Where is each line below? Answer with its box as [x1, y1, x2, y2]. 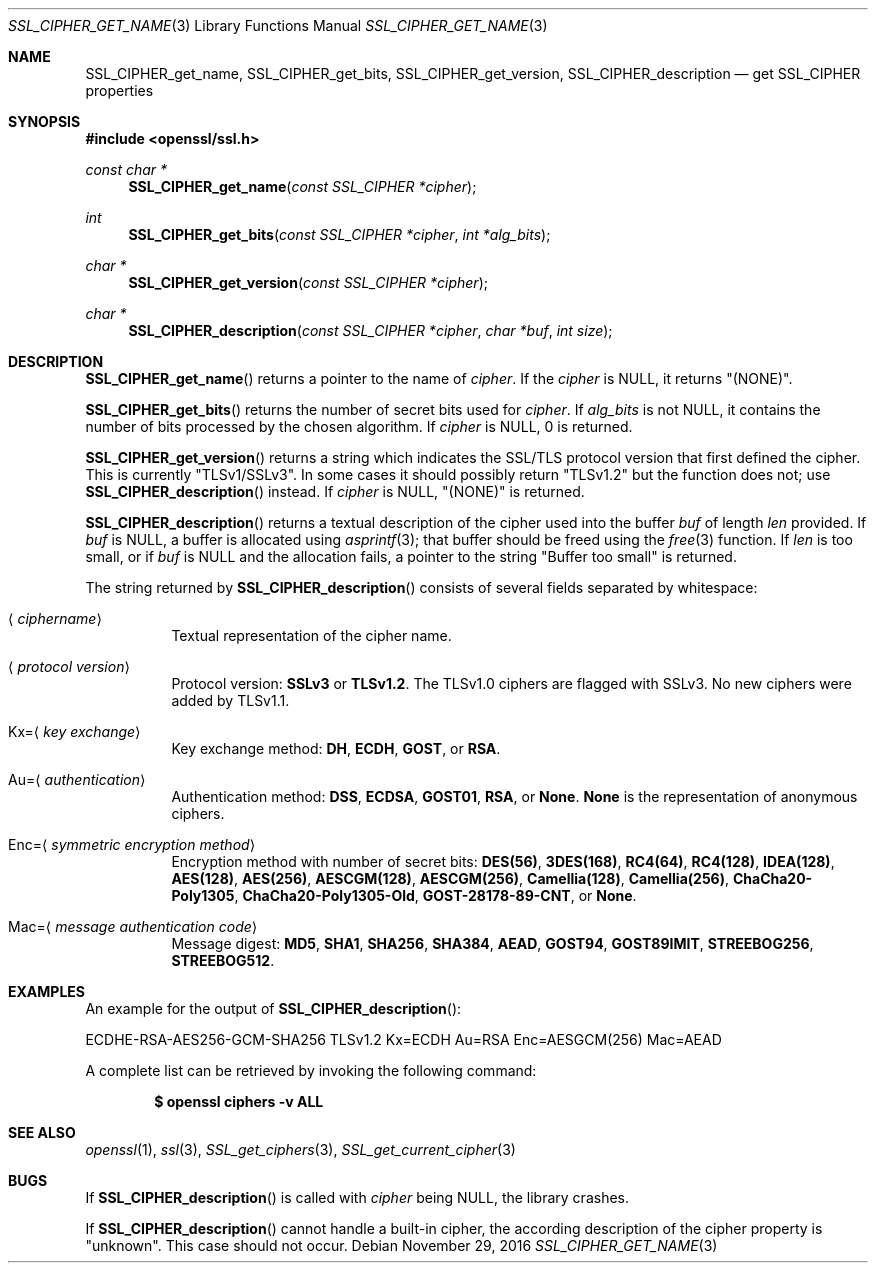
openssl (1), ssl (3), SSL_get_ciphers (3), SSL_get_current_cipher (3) [85, 1141, 516, 1158]
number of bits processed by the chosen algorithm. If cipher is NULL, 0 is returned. [85, 418, 633, 435]
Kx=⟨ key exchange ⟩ [8, 723, 141, 740]
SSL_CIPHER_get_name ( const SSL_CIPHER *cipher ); [128, 178, 477, 195]
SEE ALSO [8, 1124, 76, 1141]
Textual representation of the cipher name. [171, 627, 452, 644]
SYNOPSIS [8, 113, 81, 130]
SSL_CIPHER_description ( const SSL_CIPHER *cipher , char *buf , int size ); [128, 322, 613, 339]
